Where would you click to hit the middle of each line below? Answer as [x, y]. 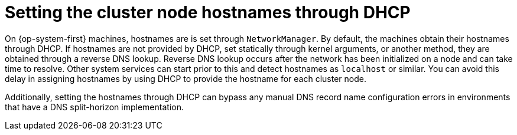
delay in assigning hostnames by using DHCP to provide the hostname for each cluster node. [186, 78]
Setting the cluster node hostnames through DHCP [208, 12]
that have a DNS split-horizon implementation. [94, 107]
